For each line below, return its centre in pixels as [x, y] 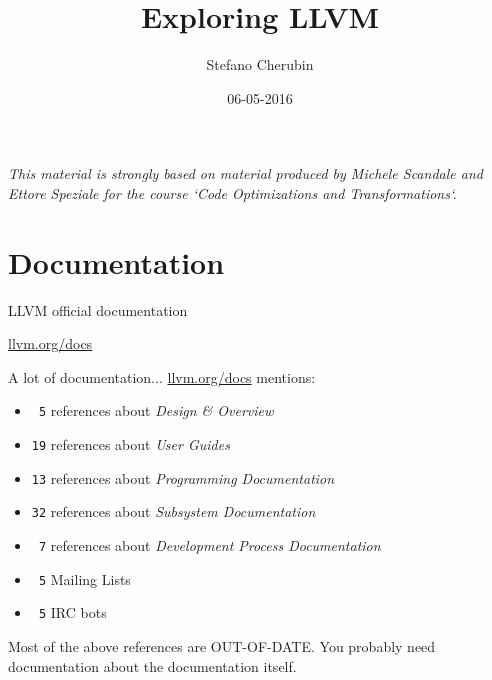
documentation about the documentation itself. [152, 665]
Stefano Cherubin [260, 64]
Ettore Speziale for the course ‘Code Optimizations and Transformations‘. [232, 192]
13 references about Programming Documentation [183, 477]
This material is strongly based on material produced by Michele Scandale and [245, 173]
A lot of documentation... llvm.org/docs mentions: [162, 376]
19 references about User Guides [130, 444]
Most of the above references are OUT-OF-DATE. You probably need [222, 646]
